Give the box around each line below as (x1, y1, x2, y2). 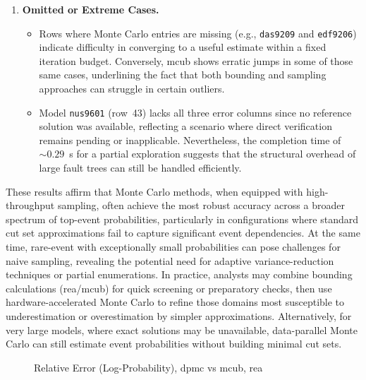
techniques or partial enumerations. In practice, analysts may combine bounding (6, 267, 353, 282)
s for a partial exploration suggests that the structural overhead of (69, 146, 356, 161)
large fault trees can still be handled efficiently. (39, 160, 242, 175)
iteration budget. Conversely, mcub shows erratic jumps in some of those (39, 53, 353, 68)
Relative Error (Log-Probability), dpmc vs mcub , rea (34, 360, 263, 374)
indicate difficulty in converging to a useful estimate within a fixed (39, 40, 327, 54)
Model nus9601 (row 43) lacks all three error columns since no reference (39, 105, 352, 119)
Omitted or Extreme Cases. (22, 2, 159, 16)
